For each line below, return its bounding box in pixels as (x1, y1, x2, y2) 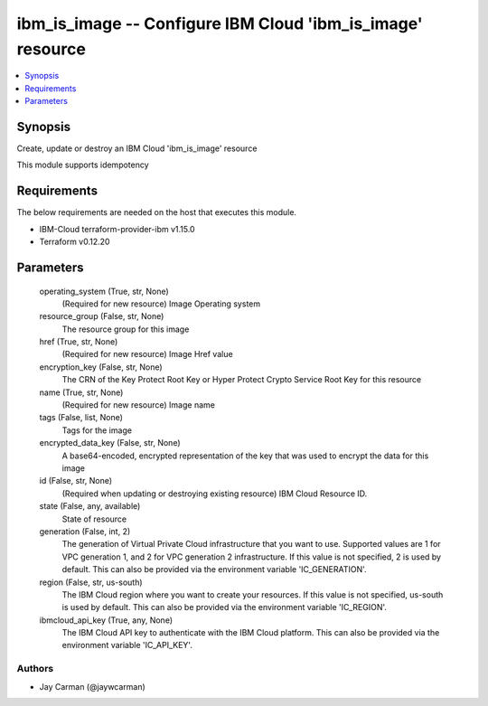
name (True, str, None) (39, 387, 124, 398)
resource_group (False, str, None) (39, 311, 164, 322)
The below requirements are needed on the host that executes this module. (16, 207, 297, 218)
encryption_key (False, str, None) (39, 362, 163, 372)
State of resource (61, 513, 127, 524)
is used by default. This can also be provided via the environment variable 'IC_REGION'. (61, 602, 388, 613)
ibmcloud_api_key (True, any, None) (39, 615, 174, 626)
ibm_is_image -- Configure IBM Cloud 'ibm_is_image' (16, 14, 424, 33)
